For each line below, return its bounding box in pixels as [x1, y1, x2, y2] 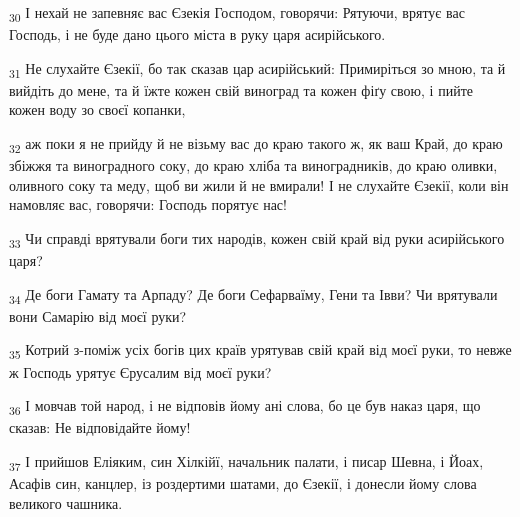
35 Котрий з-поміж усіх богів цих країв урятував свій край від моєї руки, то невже [9, 339, 512, 363]
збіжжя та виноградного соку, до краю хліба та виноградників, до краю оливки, [9, 155, 498, 176]
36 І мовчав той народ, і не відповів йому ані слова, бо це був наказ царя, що [9, 395, 481, 418]
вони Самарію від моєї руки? [9, 305, 187, 326]
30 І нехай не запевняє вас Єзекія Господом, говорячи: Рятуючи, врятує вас [9, 2, 465, 25]
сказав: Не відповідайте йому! [9, 417, 191, 438]
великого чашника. [9, 492, 123, 513]
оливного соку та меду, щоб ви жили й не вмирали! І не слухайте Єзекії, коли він [9, 174, 509, 195]
